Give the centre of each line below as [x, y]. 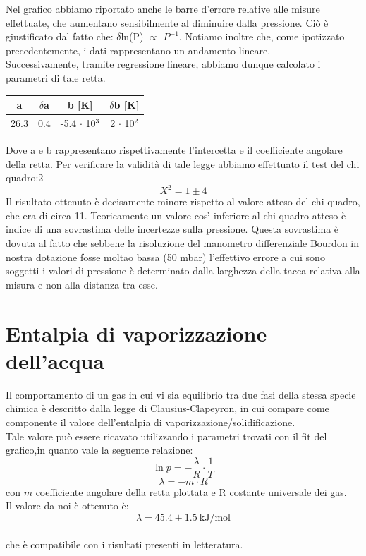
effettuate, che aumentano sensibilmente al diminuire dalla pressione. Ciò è [167, 22]
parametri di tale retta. [56, 77]
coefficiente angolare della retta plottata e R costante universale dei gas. [191, 491]
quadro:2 [25, 177]
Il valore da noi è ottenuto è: [67, 506]
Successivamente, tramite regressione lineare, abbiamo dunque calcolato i [163, 64]
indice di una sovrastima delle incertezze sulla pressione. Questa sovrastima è [172, 229]
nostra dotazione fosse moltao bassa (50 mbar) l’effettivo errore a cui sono [165, 256]
